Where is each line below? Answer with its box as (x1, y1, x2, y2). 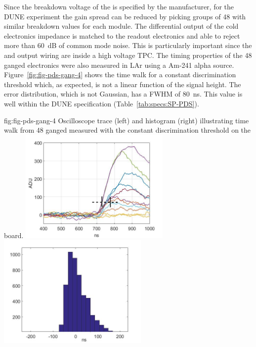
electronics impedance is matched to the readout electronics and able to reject (4, 30, 240, 41)
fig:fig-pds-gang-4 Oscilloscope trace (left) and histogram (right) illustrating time (4, 115, 249, 125)
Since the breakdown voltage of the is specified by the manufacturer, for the (4, 1, 234, 11)
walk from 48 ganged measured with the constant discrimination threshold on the (4, 125, 251, 135)
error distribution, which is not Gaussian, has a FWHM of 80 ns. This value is (4, 89, 243, 99)
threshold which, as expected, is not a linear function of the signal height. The (4, 79, 241, 89)
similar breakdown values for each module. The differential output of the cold (4, 21, 239, 31)
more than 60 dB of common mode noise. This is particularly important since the (4, 40, 252, 50)
